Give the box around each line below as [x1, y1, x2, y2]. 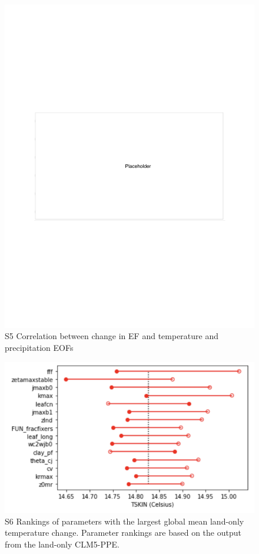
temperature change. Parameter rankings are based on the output [5, 526, 241, 539]
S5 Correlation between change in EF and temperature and [5, 330, 219, 342]
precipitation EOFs [5, 341, 74, 354]
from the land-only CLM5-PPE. [5, 538, 119, 550]
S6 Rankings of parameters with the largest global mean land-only [5, 515, 244, 527]
